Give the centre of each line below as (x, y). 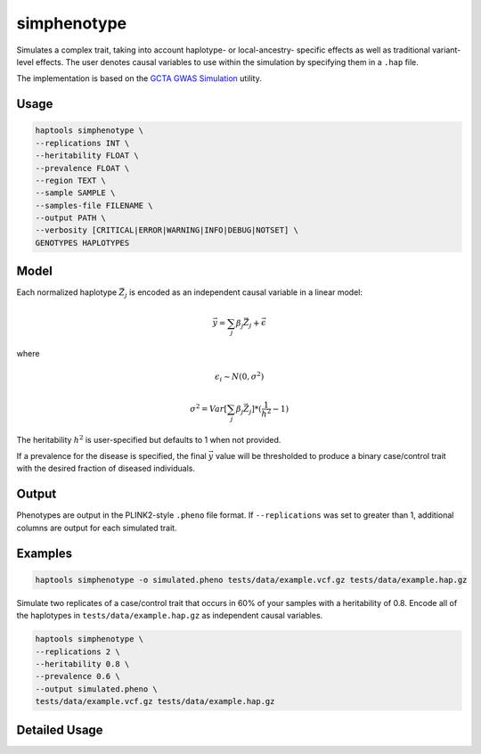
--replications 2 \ (77, 652)
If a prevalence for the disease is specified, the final (111, 456)
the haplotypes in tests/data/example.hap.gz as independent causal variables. (170, 616)
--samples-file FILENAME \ (94, 205)
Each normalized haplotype (67, 292)
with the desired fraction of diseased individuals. (106, 469)
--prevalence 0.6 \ (77, 676)
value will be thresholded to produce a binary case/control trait (330, 456)
